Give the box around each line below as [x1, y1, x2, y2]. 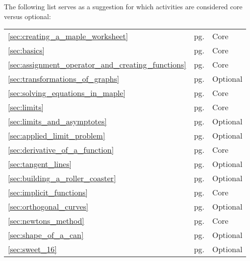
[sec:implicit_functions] [8, 187, 88, 198]
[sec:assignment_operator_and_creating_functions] [8, 59, 186, 71]
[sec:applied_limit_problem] [8, 130, 105, 142]
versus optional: [4, 11, 51, 21]
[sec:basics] [8, 45, 45, 56]
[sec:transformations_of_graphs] [8, 73, 120, 85]
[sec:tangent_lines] [8, 158, 72, 170]
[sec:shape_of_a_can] [8, 229, 84, 241]
